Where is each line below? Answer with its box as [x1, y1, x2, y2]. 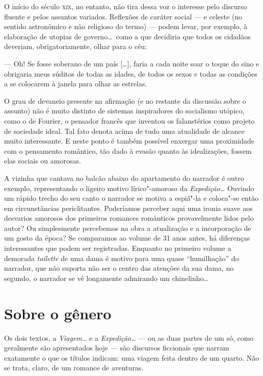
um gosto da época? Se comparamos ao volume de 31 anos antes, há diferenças [4, 232, 250, 243]
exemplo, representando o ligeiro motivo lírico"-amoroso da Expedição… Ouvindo [4, 182, 254, 193]
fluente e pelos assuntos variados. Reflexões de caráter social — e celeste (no [4, 11, 243, 21]
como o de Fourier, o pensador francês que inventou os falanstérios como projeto [4, 115, 255, 126]
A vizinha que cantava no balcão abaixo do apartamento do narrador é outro [4, 172, 244, 183]
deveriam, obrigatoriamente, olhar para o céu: [4, 41, 147, 52]
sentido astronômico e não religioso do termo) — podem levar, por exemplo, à [4, 21, 248, 32]
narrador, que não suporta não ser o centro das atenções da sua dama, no [4, 263, 234, 273]
